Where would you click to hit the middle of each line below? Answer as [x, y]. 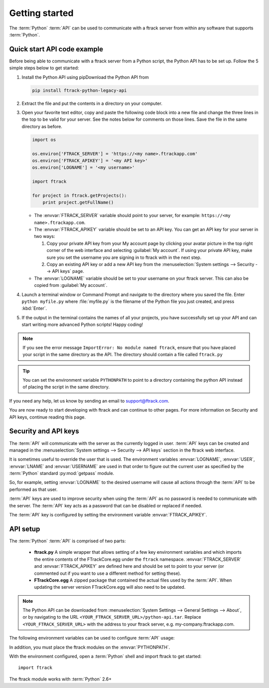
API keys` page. [68, 271]
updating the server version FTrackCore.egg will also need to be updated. [110, 587]
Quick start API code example [56, 49]
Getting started [41, 13]
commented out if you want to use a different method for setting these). [108, 573]
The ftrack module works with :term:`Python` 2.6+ [61, 679]
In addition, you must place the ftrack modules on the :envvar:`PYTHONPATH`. [90, 647]
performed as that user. [33, 489]
